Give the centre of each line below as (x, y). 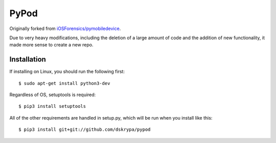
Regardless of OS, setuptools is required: (53, 95)
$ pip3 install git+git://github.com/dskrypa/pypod (85, 130)
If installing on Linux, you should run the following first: (67, 72)
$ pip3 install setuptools (52, 106)
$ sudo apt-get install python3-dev (64, 83)
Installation (28, 59)
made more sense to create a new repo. (51, 45)
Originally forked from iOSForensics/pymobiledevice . (65, 28)
